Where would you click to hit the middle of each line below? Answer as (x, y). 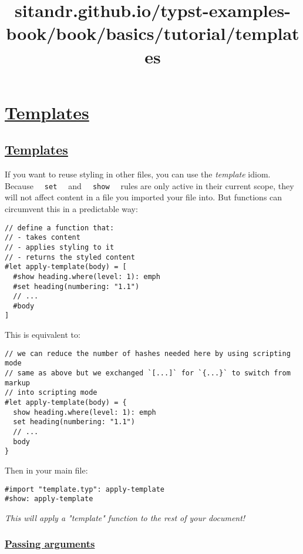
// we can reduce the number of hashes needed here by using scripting (148, 353)
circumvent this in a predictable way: (71, 208)
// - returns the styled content (70, 257)
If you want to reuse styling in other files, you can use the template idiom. (138, 174)
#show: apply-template (49, 499)
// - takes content (43, 238)
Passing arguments (50, 544)
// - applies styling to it (60, 247)
